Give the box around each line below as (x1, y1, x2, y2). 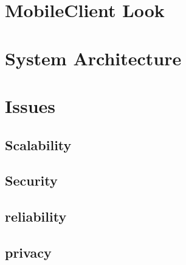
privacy (5, 242, 52, 261)
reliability (5, 207, 67, 226)
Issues (5, 93, 55, 118)
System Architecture (5, 45, 182, 70)
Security (5, 171, 58, 190)
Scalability (5, 135, 72, 154)
